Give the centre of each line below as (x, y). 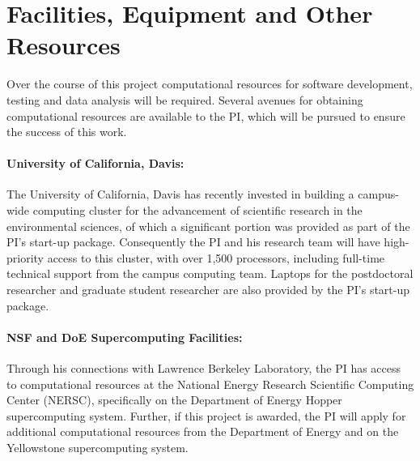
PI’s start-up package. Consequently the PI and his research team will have (193, 242)
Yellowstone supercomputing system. (98, 447)
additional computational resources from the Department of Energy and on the (203, 431)
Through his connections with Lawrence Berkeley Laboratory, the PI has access (204, 368)
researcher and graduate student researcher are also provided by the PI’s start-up (208, 290)
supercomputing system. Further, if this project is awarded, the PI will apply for (206, 415)
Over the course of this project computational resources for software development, (210, 84)
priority (25, 257)
